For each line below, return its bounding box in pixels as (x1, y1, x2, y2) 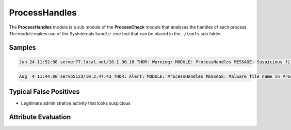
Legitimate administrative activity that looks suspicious (21, 101, 130, 106)
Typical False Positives (9, 87, 80, 96)
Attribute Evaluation (9, 113, 71, 121)
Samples (9, 43, 36, 52)
